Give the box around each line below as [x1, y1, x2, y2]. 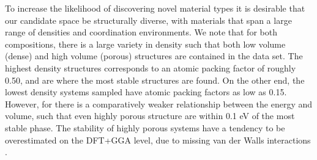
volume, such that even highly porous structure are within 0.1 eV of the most [5, 109, 295, 122]
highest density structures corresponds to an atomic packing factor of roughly [5, 61, 296, 74]
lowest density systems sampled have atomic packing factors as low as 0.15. [5, 85, 287, 98]
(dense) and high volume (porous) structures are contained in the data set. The [5, 49, 303, 62]
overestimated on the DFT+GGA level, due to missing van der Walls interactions [5, 133, 311, 146]
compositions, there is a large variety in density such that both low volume [5, 37, 286, 50]
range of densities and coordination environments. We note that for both [5, 26, 277, 38]
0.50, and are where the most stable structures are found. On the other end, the [5, 73, 305, 86]
